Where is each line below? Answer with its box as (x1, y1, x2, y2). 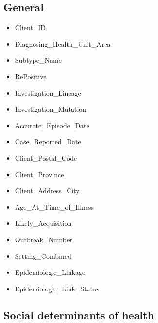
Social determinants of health (3, 307, 154, 322)
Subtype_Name (15, 55, 62, 65)
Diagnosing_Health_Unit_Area (15, 38, 111, 49)
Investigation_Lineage (15, 87, 81, 98)
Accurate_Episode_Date (15, 120, 89, 130)
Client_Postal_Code (15, 153, 77, 163)
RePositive (15, 71, 47, 81)
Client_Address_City (15, 186, 80, 196)
